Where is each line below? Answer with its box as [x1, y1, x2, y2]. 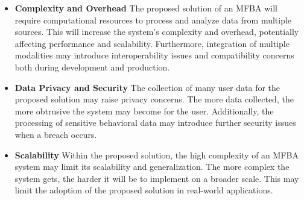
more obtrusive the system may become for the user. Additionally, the [14, 104, 274, 117]
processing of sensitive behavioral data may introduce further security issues [14, 116, 296, 129]
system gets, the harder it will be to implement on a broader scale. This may [14, 172, 299, 184]
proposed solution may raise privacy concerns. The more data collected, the [14, 93, 294, 105]
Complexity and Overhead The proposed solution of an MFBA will [14, 2, 277, 14]
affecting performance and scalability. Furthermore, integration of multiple [14, 37, 290, 49]
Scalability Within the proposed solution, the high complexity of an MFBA [14, 148, 299, 161]
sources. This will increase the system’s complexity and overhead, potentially [14, 25, 299, 38]
